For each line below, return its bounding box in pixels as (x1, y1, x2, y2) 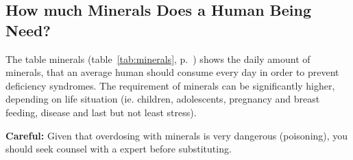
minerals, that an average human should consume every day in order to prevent (5, 65, 339, 79)
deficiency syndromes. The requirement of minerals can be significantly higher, (5, 78, 335, 92)
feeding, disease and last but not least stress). (5, 105, 197, 119)
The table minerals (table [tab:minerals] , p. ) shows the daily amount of (5, 51, 311, 66)
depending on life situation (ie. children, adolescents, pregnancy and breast (5, 92, 320, 106)
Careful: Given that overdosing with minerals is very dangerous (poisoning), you (5, 128, 348, 142)
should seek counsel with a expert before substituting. (5, 142, 232, 156)
